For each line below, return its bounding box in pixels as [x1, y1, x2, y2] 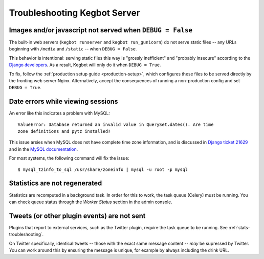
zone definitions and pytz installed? [18, 129, 111, 134]
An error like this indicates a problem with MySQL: [9, 110, 110, 116]
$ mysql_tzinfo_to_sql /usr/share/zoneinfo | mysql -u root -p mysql [18, 166, 188, 172]
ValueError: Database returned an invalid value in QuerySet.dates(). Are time [18, 121, 214, 127]
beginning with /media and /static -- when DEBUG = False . [9, 46, 137, 52]
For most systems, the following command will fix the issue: [9, 155, 130, 161]
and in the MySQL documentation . [9, 146, 78, 152]
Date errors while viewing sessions [9, 97, 118, 106]
